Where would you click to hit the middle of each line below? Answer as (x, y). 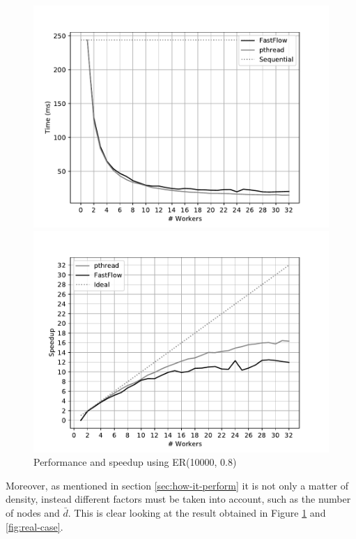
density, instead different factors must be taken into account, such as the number (178, 499)
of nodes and (33, 512)
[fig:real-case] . (34, 526)
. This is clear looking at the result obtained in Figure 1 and (197, 512)
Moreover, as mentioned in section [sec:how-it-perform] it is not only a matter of (177, 485)
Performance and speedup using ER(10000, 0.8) (135, 462)
